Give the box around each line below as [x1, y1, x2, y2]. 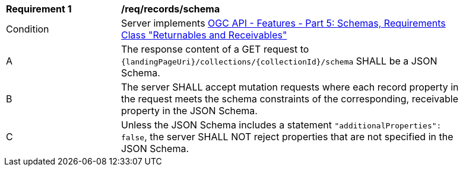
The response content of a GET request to [121, 43, 309, 55]
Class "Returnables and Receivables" [121, 29, 287, 41]
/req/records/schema [121, 3, 220, 15]
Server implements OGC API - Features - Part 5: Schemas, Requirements [121, 17, 446, 29]
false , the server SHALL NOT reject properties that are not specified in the [121, 131, 454, 143]
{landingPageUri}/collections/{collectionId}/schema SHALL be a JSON [121, 55, 437, 67]
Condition [6, 23, 49, 35]
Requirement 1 [6, 3, 72, 15]
